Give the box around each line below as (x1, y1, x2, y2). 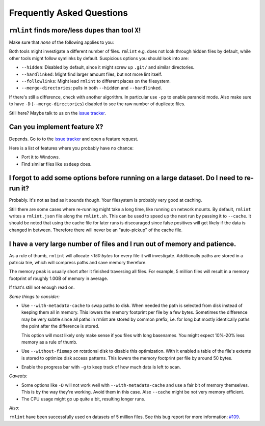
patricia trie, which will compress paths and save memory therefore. (9, 260, 147, 266)
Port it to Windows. (21, 154, 60, 160)
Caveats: (9, 373, 27, 379)
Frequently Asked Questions (9, 7, 128, 18)
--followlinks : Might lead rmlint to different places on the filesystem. (21, 78, 171, 84)
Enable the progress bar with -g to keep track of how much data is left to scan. (21, 364, 181, 370)
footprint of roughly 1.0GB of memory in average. (9, 275, 108, 281)
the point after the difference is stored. (21, 323, 100, 329)
